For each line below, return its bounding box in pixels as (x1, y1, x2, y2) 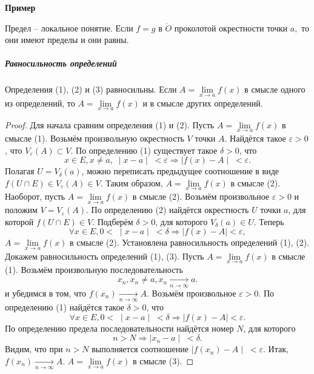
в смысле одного (244, 83, 306, 96)
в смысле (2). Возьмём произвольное (132, 190, 270, 202)
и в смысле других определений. (142, 96, 263, 109)
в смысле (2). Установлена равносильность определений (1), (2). (70, 236, 310, 249)
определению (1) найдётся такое (5, 301, 124, 313)
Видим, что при (5, 343, 63, 355)
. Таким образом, (100, 176, 163, 189)
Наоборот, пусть (5, 190, 65, 202)
